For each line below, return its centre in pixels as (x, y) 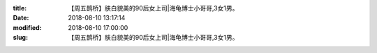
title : (20, 8)
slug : (20, 38)
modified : (27, 27)
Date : (21, 18)
